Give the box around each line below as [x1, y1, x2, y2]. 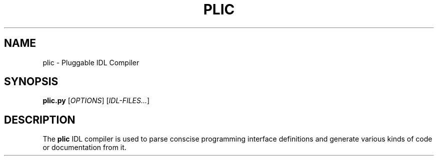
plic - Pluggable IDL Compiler [42, 58, 139, 67]
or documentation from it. [42, 143, 126, 152]
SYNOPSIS [4, 75, 58, 88]
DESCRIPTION [4, 113, 75, 126]
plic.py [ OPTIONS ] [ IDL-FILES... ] [42, 96, 150, 105]
